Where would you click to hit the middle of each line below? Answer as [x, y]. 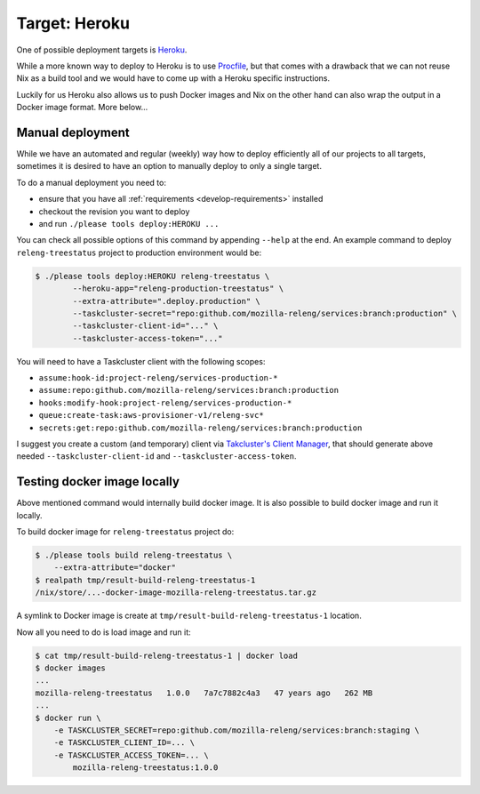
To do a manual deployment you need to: [91, 182]
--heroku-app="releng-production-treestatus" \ [178, 289]
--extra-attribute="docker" [115, 568]
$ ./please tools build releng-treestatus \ [134, 555]
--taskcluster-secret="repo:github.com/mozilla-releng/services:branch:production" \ [265, 313]
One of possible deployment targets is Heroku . [102, 50]
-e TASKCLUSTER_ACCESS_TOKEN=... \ [131, 755]
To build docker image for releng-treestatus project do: [125, 532]
